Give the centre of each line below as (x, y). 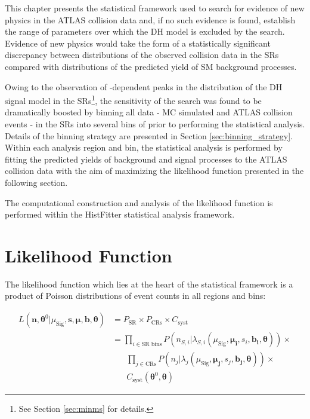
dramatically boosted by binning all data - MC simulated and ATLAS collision (149, 112)
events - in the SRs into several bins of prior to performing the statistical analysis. (155, 124)
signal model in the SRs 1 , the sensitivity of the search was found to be (133, 100)
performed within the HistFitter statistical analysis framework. (120, 214)
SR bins (152, 344)
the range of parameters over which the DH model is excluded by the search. (145, 31)
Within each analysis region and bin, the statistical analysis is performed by (144, 147)
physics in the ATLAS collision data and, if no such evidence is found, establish (150, 19)
